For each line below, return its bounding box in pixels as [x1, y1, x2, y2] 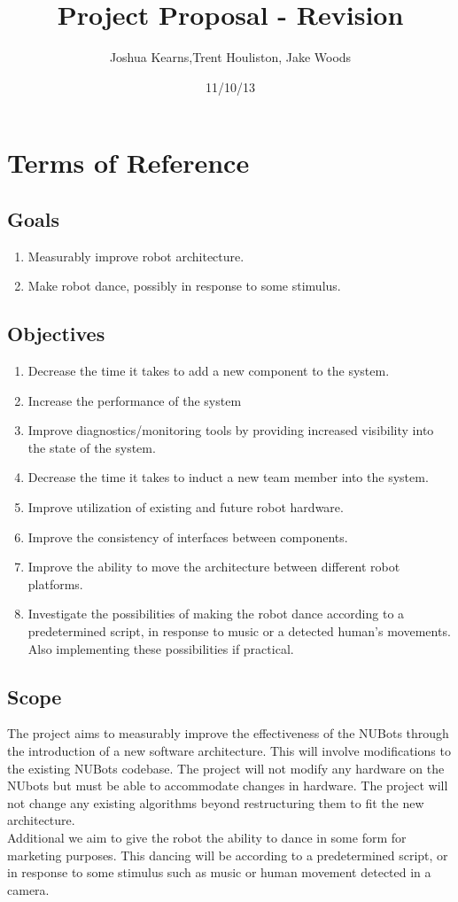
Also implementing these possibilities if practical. [27, 639, 294, 657]
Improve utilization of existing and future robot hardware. [27, 498, 344, 517]
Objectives [7, 320, 105, 347]
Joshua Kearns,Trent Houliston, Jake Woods [109, 48, 352, 66]
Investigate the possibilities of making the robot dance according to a [27, 604, 405, 623]
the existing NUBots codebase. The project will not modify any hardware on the [7, 758, 445, 777]
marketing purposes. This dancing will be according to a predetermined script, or [7, 845, 448, 864]
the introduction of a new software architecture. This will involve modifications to [7, 742, 451, 760]
